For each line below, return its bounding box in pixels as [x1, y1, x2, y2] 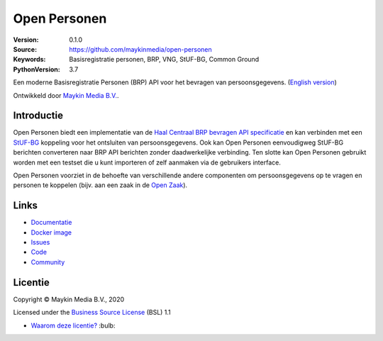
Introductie [13, 110, 64, 122]
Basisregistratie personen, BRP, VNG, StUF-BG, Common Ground [69, 55, 260, 64]
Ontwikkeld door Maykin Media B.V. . [13, 91, 119, 99]
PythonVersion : [13, 65, 60, 74]
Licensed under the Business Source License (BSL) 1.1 [13, 308, 172, 317]
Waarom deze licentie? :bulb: [30, 321, 116, 330]
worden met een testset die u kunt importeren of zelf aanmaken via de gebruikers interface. [13, 158, 282, 167]
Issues [30, 238, 50, 247]
